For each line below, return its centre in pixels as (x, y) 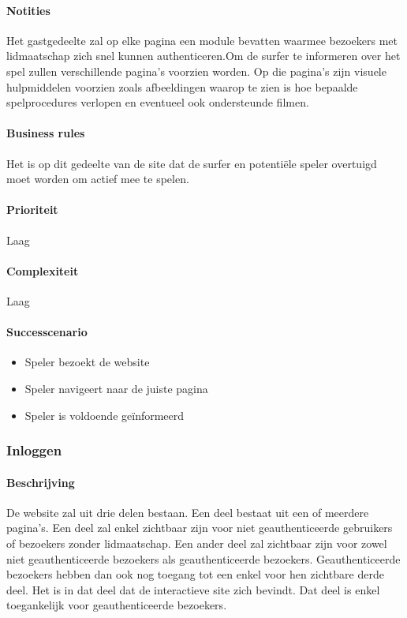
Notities (28, 10)
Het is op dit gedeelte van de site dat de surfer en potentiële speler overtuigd (192, 163)
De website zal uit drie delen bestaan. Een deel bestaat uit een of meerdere (188, 512)
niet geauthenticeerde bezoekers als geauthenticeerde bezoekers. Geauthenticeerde (203, 558)
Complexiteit (43, 270)
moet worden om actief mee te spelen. (98, 179)
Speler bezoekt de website (87, 362)
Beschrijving (41, 482)
